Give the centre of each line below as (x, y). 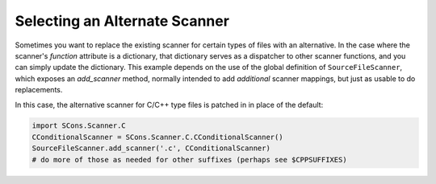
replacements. (39, 90)
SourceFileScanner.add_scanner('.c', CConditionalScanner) (151, 148)
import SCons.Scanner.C (79, 126)
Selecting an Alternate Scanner (122, 21)
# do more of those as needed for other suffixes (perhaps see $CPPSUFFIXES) (189, 159)
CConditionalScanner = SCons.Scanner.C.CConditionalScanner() (157, 137)
